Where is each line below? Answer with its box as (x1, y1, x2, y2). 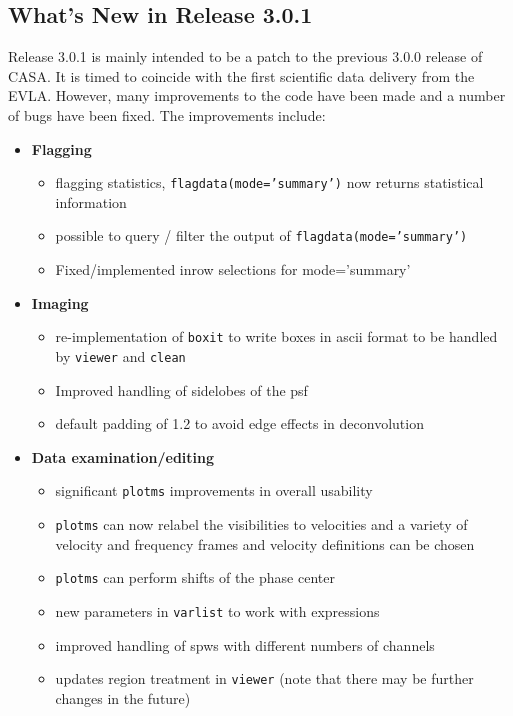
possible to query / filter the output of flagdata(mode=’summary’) (55, 225, 468, 246)
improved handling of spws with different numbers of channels (55, 634, 435, 655)
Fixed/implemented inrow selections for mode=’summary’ (55, 259, 411, 280)
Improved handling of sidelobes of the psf (55, 379, 308, 400)
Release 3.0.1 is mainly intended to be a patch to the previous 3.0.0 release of (8, 46, 483, 67)
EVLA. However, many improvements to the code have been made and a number (8, 85, 506, 106)
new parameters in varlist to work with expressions (55, 600, 380, 621)
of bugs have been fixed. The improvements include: (8, 104, 326, 125)
